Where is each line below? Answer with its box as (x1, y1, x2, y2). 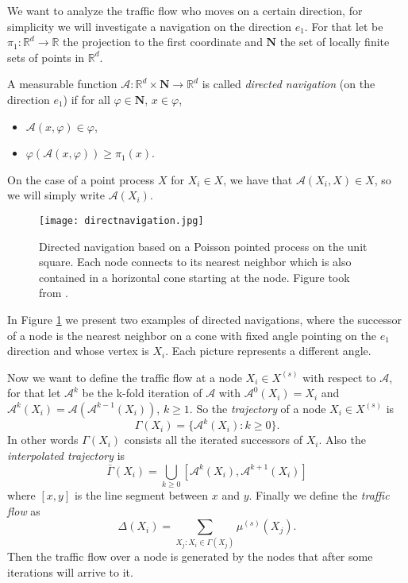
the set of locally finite (279, 33, 390, 50)
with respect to (302, 369, 376, 385)
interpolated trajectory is (7, 447, 125, 464)
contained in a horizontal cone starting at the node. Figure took (39, 268, 350, 285)
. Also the (318, 431, 366, 448)
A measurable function (7, 75, 117, 92)
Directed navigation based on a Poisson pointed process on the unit (39, 237, 368, 254)
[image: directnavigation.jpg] (39, 214, 204, 226)
